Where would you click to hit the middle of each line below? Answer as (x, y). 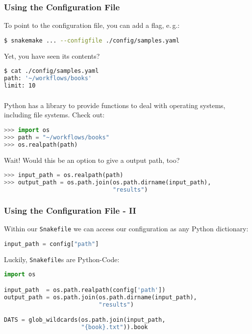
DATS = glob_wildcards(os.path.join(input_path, (85, 320)
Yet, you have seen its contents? (52, 56)
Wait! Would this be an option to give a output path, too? (92, 160)
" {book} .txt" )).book (114, 327)
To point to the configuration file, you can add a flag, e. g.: (92, 25)
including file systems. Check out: (54, 115)
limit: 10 (20, 86)
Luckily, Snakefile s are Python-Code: (62, 259)
